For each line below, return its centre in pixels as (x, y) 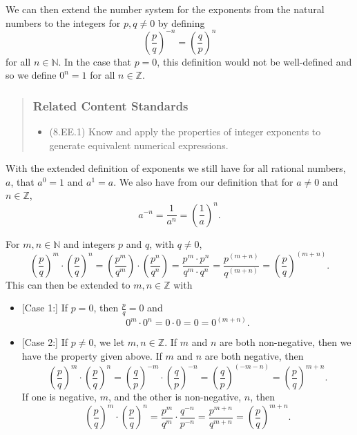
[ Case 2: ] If (45, 342)
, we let (109, 342)
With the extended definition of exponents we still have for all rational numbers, (176, 168)
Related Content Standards (110, 105)
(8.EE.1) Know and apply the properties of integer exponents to (185, 132)
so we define (31, 75)
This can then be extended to (68, 284)
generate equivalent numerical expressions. (139, 145)
